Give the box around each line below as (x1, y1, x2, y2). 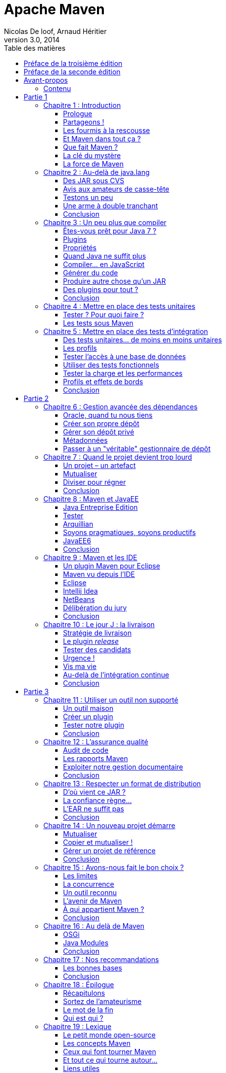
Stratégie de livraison (63, 628, 132, 637)
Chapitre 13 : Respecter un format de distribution (43, 779, 201, 788)
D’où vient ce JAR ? (63, 787, 126, 796)
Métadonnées (63, 436, 108, 444)
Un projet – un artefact (63, 461, 136, 469)
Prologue (63, 109, 93, 118)
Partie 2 (24, 394, 49, 402)
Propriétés (63, 243, 97, 252)
